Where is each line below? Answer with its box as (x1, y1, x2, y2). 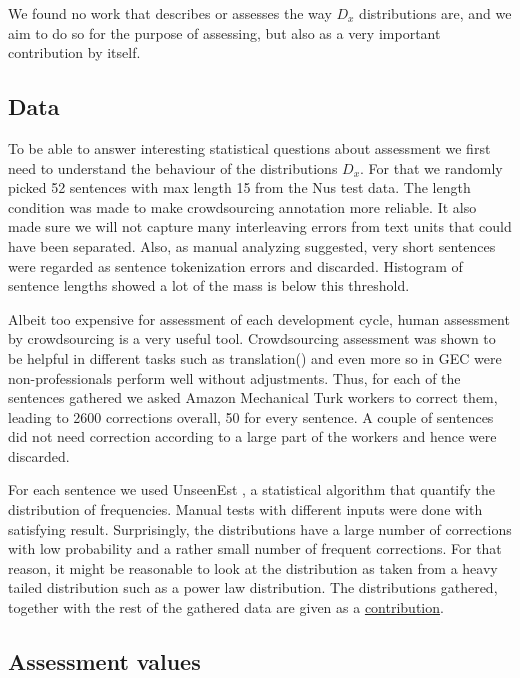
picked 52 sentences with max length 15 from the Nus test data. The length (8, 177, 471, 198)
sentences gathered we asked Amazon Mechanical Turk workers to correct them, (8, 387, 498, 408)
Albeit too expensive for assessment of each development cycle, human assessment (8, 308, 510, 329)
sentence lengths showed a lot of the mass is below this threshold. (8, 275, 410, 296)
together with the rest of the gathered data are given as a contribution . (8, 597, 444, 618)
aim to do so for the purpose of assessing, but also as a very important (8, 22, 441, 43)
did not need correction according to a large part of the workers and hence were (8, 426, 497, 447)
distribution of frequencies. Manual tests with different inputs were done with (8, 499, 483, 520)
